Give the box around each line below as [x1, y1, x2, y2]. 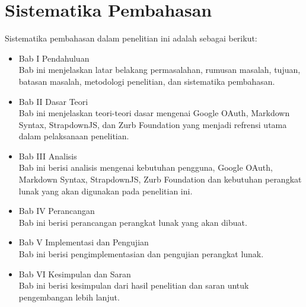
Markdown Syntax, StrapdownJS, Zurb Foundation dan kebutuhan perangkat [18, 173, 302, 186]
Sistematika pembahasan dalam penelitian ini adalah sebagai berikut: [5, 32, 257, 44]
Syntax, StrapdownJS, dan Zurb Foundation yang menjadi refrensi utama [18, 118, 287, 130]
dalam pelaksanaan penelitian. [18, 130, 129, 142]
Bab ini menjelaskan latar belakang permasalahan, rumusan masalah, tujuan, [18, 63, 301, 76]
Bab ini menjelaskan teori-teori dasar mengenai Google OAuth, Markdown [18, 107, 290, 119]
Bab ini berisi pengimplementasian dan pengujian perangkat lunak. [18, 248, 264, 260]
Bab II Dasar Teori [18, 95, 88, 107]
